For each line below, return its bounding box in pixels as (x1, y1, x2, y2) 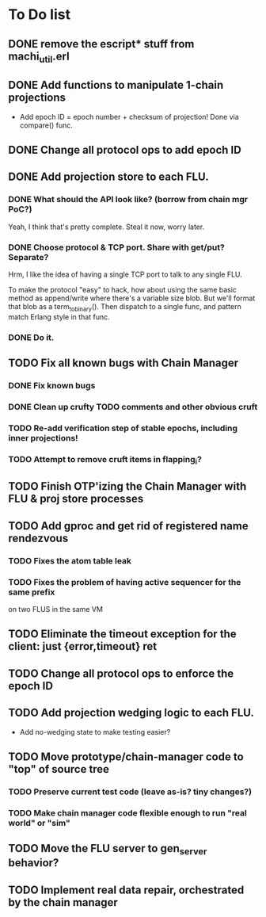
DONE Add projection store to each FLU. (8, 170, 209, 184)
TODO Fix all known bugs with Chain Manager (8, 357, 239, 370)
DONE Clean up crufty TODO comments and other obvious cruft (8, 401, 258, 412)
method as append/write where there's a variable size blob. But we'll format (8, 293, 256, 303)
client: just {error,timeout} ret (8, 640, 158, 653)
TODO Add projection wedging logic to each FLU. (8, 706, 255, 720)
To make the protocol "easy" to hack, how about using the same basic (8, 285, 237, 294)
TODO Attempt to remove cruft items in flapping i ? (8, 453, 202, 467)
